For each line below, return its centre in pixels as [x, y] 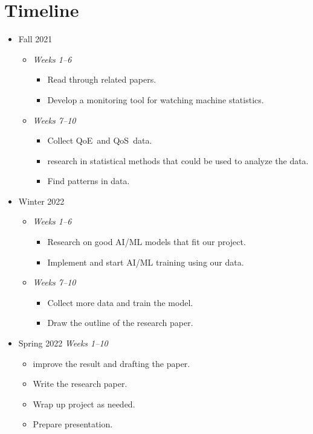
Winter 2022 [41, 201]
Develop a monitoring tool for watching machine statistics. [156, 99]
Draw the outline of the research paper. [120, 323]
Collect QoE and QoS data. [100, 140]
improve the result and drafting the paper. [111, 363]
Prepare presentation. [73, 424]
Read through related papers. [102, 79]
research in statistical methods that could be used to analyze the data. [178, 160]
